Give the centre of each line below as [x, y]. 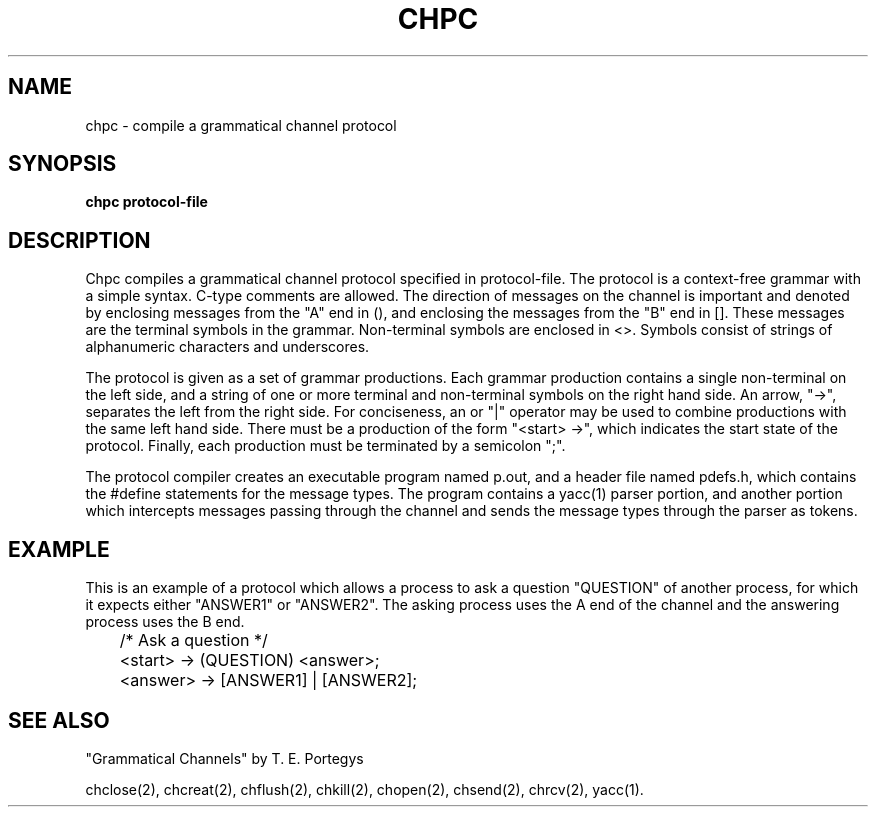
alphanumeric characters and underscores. [227, 347]
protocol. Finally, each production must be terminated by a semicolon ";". [325, 446]
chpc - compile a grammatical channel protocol [241, 125]
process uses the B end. [165, 622]
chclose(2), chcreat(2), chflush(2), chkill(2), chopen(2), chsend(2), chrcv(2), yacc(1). [364, 789]
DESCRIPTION [79, 240]
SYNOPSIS [62, 164]
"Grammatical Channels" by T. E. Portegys [224, 758]
